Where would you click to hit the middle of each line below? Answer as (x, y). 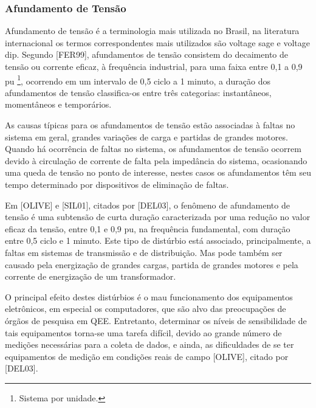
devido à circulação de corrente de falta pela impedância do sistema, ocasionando (156, 160)
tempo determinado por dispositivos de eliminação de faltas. (117, 184)
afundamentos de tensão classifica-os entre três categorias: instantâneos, (138, 92)
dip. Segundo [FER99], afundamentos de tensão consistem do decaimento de (147, 54)
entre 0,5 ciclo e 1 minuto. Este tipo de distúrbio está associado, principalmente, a (158, 240)
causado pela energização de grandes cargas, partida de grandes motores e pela (152, 264)
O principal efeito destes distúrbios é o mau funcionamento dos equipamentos (149, 296)
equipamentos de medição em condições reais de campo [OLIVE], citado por (147, 356)
